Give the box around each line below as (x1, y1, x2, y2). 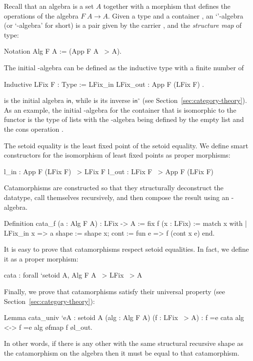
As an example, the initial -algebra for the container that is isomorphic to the (4, 104, 236, 115)
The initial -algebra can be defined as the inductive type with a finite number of (4, 62, 244, 72)
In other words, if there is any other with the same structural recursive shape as (4, 338, 244, 348)
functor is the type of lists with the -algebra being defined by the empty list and (4, 114, 244, 124)
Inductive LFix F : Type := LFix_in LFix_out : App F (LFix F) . (4, 79, 204, 89)
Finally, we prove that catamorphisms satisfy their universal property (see (4, 286, 225, 297)
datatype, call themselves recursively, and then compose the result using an (4, 192, 230, 202)
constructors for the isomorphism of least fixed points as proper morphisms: (4, 150, 231, 160)
